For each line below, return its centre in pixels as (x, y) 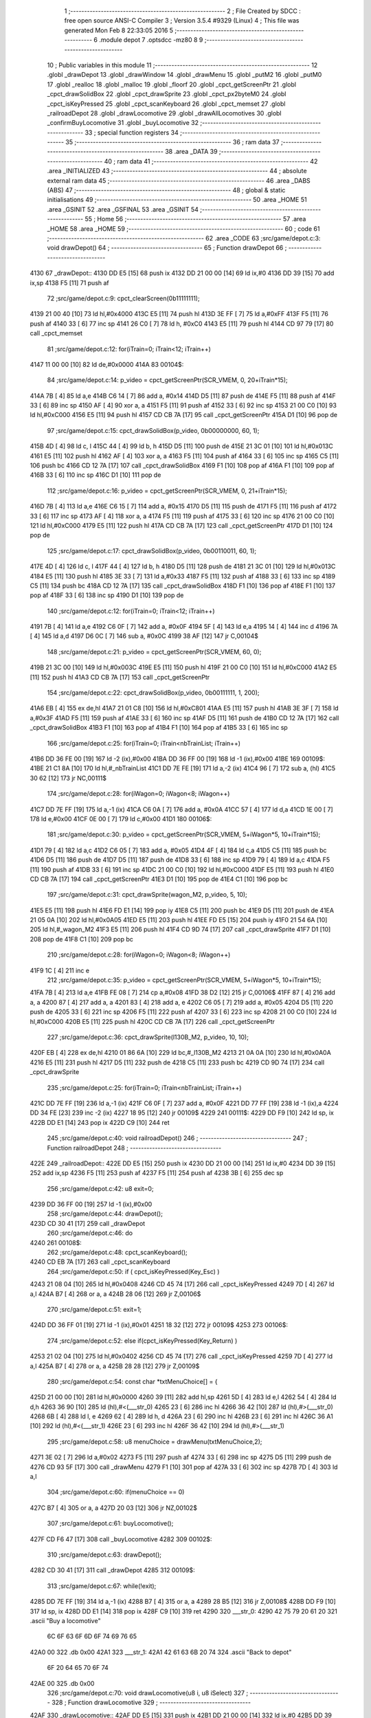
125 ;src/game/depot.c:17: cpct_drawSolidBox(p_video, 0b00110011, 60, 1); (152, 550)
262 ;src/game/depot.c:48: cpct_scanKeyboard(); (117, 1252)
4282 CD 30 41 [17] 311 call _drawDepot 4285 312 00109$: (112, 1570)
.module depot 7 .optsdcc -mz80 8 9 (151, 40)
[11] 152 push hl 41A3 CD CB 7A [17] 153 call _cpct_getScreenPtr (120, 677)
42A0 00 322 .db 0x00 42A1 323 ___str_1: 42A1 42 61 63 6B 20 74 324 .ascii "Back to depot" (161, 1652)
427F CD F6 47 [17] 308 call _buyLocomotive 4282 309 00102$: (121, 1539)
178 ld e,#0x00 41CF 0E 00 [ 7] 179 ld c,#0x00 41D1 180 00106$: (121, 818)
